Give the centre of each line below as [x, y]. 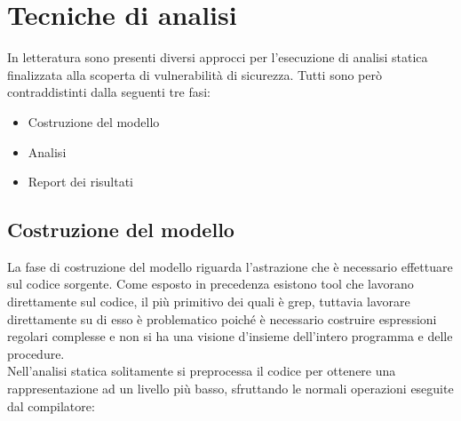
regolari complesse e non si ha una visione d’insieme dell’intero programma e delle [230, 336]
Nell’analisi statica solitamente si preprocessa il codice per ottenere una [202, 371]
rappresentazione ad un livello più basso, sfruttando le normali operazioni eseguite [230, 389]
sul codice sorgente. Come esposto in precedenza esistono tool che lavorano [211, 284]
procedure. [36, 353]
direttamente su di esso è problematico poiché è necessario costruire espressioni [222, 318]
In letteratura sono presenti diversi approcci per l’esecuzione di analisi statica [218, 57]
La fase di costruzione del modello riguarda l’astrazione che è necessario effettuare [230, 266]
